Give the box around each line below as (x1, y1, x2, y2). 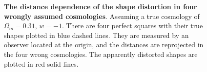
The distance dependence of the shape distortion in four (4, 1, 197, 11)
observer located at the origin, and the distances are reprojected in (4, 39, 204, 50)
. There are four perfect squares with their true (62, 20, 203, 31)
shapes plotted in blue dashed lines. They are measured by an (4, 30, 189, 40)
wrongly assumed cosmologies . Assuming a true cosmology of (4, 11, 200, 21)
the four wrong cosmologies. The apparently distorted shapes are (4, 49, 198, 59)
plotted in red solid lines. (4, 58, 79, 69)
